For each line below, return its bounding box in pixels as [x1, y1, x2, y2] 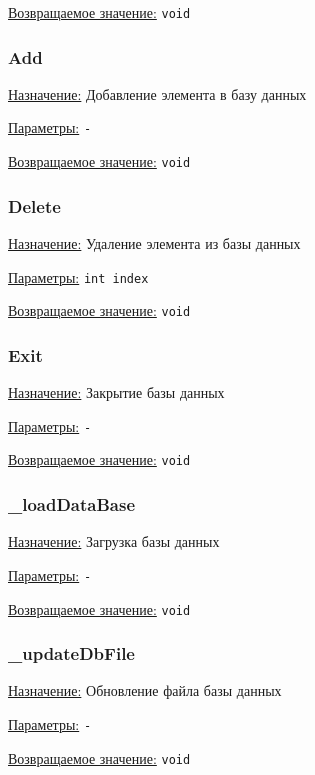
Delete [8, 193, 61, 218]
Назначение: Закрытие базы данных [8, 382, 225, 403]
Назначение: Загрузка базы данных [8, 531, 220, 552]
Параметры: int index [8, 266, 149, 287]
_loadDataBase [8, 491, 136, 516]
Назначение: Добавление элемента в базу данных [8, 83, 307, 104]
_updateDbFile [8, 641, 135, 666]
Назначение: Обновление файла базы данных [8, 680, 282, 701]
